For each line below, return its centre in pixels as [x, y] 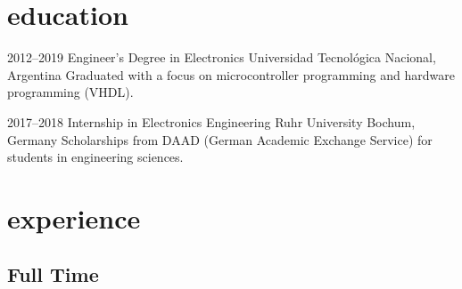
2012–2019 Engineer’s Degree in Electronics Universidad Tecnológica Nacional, [222, 57]
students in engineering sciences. [95, 157]
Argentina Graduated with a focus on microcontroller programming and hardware [231, 74]
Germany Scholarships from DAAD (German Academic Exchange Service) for [220, 139]
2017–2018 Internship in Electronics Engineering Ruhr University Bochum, [211, 121]
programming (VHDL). [70, 92]
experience [74, 217]
